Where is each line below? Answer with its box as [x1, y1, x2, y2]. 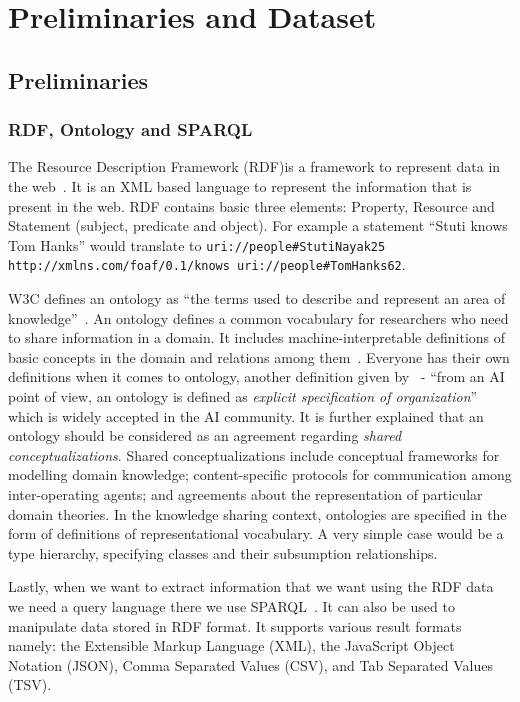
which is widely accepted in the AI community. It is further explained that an [8, 405, 484, 426]
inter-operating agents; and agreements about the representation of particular [8, 484, 483, 504]
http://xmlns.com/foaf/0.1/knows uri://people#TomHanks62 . [8, 254, 406, 275]
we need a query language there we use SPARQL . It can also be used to [8, 595, 455, 616]
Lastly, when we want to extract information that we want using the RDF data [8, 576, 494, 597]
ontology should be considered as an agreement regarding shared [8, 425, 402, 446]
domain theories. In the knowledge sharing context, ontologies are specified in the [8, 503, 507, 524]
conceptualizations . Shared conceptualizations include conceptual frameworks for [8, 444, 500, 465]
